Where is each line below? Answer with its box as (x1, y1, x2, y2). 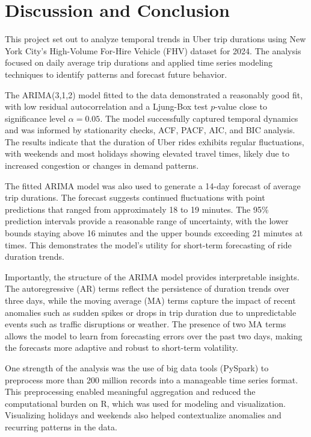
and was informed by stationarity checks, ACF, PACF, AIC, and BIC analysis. (5, 124, 295, 136)
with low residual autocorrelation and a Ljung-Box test (5, 100, 208, 113)
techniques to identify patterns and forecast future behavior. (5, 68, 227, 80)
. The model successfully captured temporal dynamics (100, 112, 298, 124)
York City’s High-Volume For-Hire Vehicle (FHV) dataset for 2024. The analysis (5, 44, 301, 57)
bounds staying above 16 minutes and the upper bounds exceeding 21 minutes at (5, 227, 303, 239)
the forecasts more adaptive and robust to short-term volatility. (5, 341, 238, 354)
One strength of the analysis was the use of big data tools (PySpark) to (5, 361, 269, 374)
